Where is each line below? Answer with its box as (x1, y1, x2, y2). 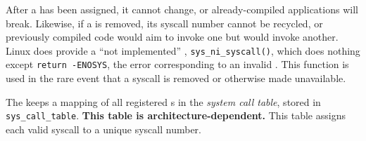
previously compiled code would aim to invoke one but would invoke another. (6, 29, 339, 44)
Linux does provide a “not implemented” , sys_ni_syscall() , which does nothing (6, 43, 360, 58)
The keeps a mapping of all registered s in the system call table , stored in (6, 94, 321, 109)
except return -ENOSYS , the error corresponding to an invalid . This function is (6, 57, 349, 72)
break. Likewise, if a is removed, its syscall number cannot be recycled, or (6, 15, 323, 30)
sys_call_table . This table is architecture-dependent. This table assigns (6, 108, 346, 123)
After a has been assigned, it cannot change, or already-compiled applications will (6, 2, 358, 16)
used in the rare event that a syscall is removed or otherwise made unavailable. (6, 71, 346, 86)
